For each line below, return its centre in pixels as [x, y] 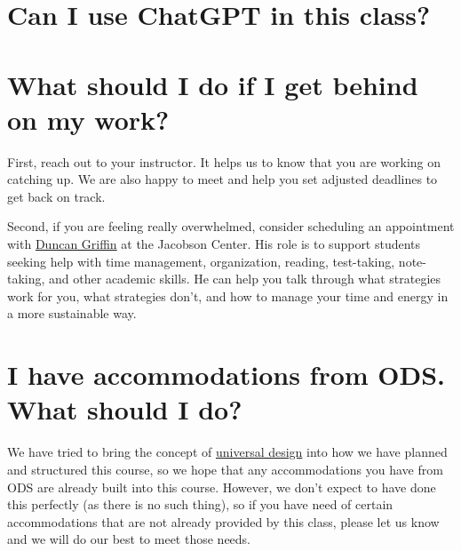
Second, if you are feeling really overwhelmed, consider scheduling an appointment [231, 226]
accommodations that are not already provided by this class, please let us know [223, 521]
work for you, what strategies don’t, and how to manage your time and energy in [228, 295]
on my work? [88, 119]
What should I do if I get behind [213, 84]
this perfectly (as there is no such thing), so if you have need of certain [200, 504]
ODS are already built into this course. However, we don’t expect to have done [222, 487]
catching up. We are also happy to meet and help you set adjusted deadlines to [223, 179]
